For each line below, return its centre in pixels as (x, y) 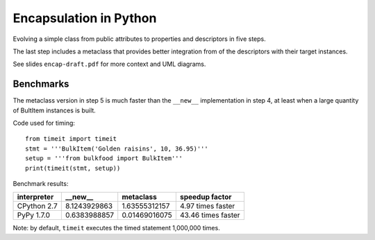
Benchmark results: (41, 183)
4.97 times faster (207, 206)
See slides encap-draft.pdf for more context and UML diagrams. (109, 64)
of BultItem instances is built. (55, 110)
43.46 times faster (210, 215)
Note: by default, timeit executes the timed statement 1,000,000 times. (116, 228)
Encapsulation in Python (85, 18)
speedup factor (206, 197)
